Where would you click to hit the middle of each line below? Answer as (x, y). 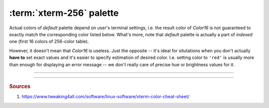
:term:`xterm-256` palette (64, 13)
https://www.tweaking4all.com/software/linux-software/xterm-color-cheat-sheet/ (106, 97)
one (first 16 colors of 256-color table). (49, 42)
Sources (20, 86)
